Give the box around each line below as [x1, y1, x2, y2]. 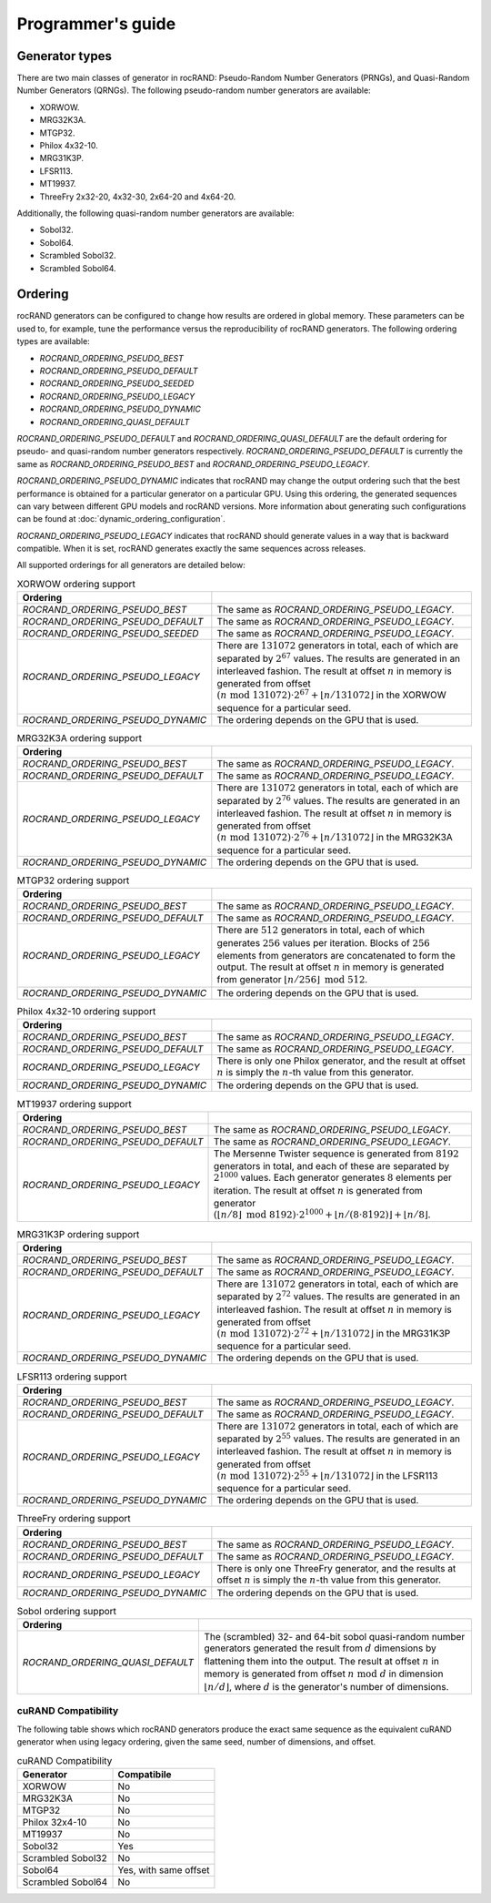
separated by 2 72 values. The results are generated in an [216, 1288, 461, 1303]
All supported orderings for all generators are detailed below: [16, 560, 245, 571]
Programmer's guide [16, 14, 176, 34]
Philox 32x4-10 [22, 1816, 87, 1828]
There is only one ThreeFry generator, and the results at [216, 1562, 456, 1574]
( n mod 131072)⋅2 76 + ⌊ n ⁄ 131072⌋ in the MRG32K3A [216, 829, 454, 844]
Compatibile [117, 1767, 172, 1780]
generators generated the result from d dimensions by [204, 1642, 436, 1654]
